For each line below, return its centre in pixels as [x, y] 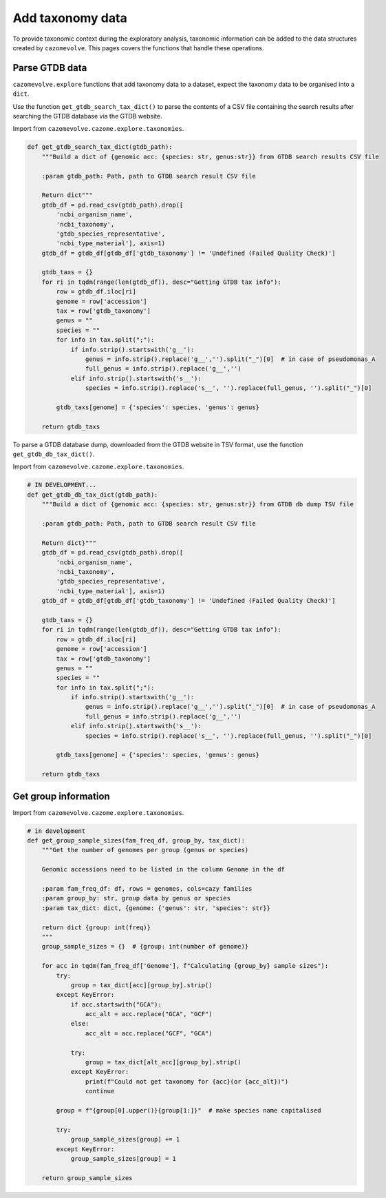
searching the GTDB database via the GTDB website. [87, 116]
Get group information [61, 796]
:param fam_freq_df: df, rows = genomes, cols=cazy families [147, 889]
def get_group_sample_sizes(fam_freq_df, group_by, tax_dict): [136, 841]
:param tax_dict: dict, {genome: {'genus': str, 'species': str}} [156, 908]
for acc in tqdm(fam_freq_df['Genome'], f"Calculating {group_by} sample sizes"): [185, 966]
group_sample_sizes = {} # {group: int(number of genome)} [145, 947]
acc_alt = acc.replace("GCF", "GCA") [149, 1033]
